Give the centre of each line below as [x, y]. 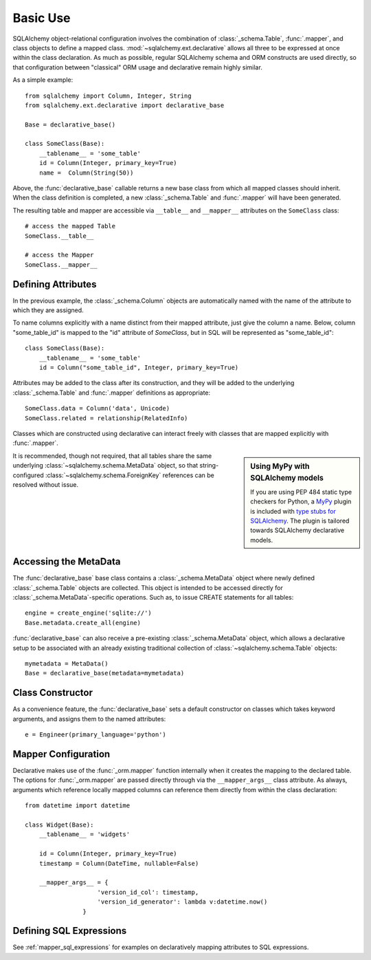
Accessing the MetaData [67, 561]
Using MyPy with [280, 466]
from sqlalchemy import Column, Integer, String [108, 96]
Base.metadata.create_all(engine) [83, 623]
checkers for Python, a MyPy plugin [301, 501]
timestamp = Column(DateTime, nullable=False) [119, 863]
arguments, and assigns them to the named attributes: [89, 719]
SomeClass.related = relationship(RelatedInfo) [106, 418]
